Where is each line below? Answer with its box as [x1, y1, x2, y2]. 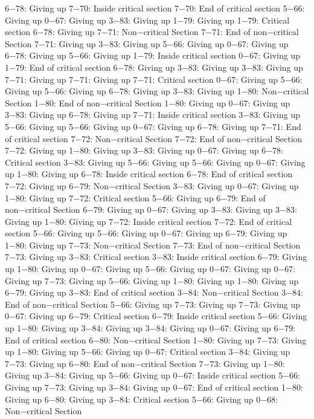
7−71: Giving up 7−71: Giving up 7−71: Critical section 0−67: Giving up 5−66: [5, 73, 303, 85]
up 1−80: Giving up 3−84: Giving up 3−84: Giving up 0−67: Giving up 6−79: [5, 322, 296, 334]
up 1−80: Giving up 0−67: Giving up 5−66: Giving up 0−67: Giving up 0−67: [5, 262, 296, 275]
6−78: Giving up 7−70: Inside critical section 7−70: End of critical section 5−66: [5, 2, 305, 14]
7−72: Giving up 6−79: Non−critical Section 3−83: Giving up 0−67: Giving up [5, 179, 299, 192]
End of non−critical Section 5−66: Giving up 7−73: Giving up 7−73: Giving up [5, 297, 301, 310]
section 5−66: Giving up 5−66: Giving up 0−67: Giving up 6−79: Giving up [5, 227, 287, 239]
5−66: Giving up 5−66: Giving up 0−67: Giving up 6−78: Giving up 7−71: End [5, 120, 301, 132]
